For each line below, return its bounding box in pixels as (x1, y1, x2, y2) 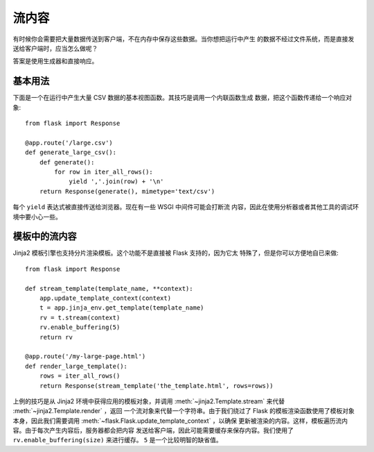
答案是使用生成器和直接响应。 (12, 57, 98, 65)
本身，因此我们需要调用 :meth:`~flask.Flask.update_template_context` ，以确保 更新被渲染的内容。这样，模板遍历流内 (12, 417, 348, 425)
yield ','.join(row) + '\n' (69, 178, 164, 185)
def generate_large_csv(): (25, 149, 117, 156)
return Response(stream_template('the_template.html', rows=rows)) (39, 382, 274, 390)
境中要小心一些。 (12, 212, 62, 221)
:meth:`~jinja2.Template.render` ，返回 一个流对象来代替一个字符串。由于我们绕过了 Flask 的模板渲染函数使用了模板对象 (12, 407, 355, 415)
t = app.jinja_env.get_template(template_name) (39, 304, 204, 312)
